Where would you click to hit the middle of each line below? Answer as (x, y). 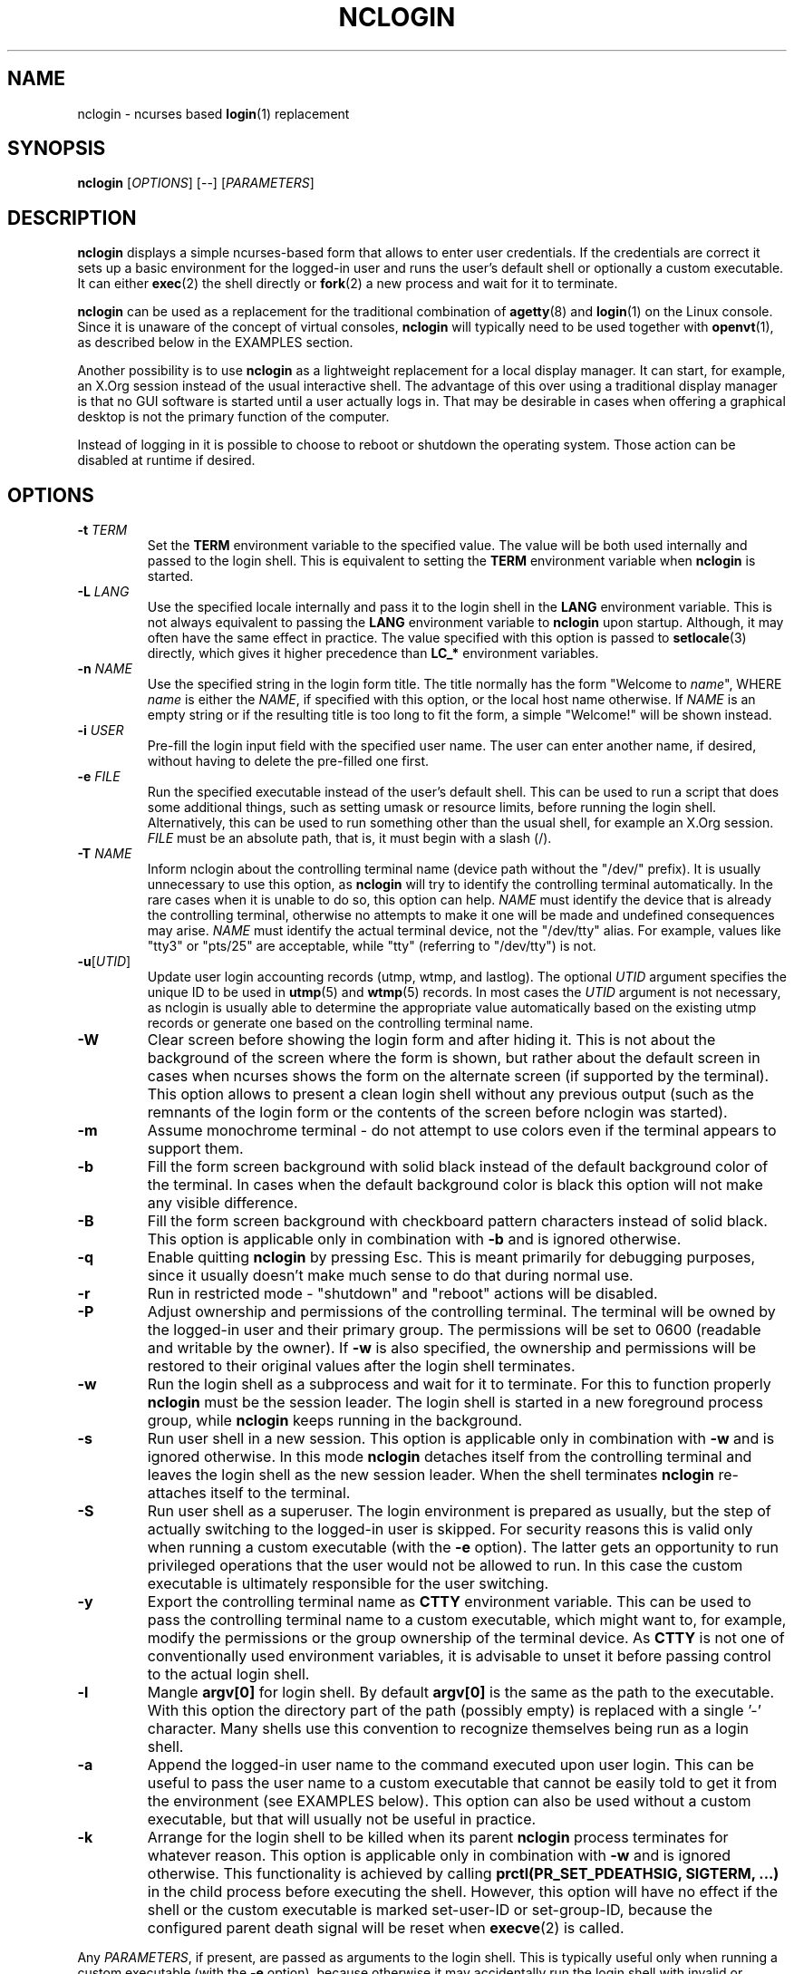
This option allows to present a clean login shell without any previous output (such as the (450, 1094)
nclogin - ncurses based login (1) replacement (213, 113)
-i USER (101, 731)
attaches (177, 1493)
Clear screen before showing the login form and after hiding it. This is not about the (431, 1040)
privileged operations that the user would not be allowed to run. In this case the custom (445, 1566)
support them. (195, 1149)
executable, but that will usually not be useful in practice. (342, 1819)
